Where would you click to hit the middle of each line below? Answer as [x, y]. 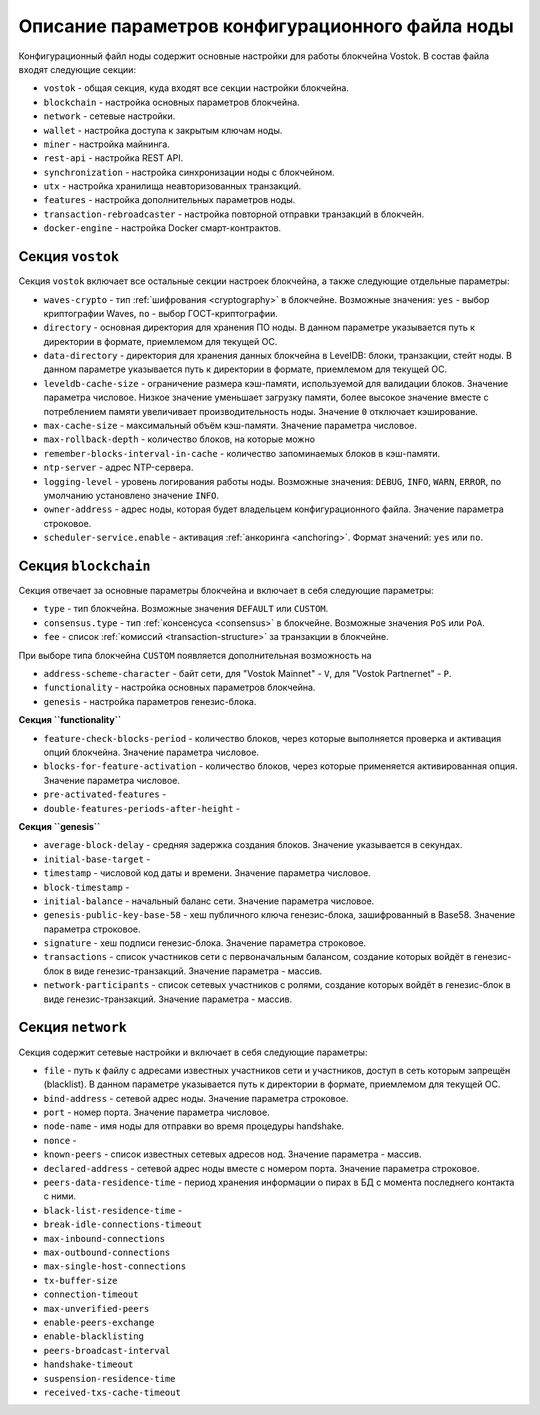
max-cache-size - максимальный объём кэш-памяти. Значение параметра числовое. [230, 426]
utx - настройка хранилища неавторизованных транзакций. [172, 186]
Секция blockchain [84, 565]
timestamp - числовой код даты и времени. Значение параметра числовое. [207, 873]
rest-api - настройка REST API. [113, 158]
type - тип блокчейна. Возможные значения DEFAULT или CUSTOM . [186, 609]
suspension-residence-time [109, 1378]
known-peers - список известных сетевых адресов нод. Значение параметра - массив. [232, 1154]
